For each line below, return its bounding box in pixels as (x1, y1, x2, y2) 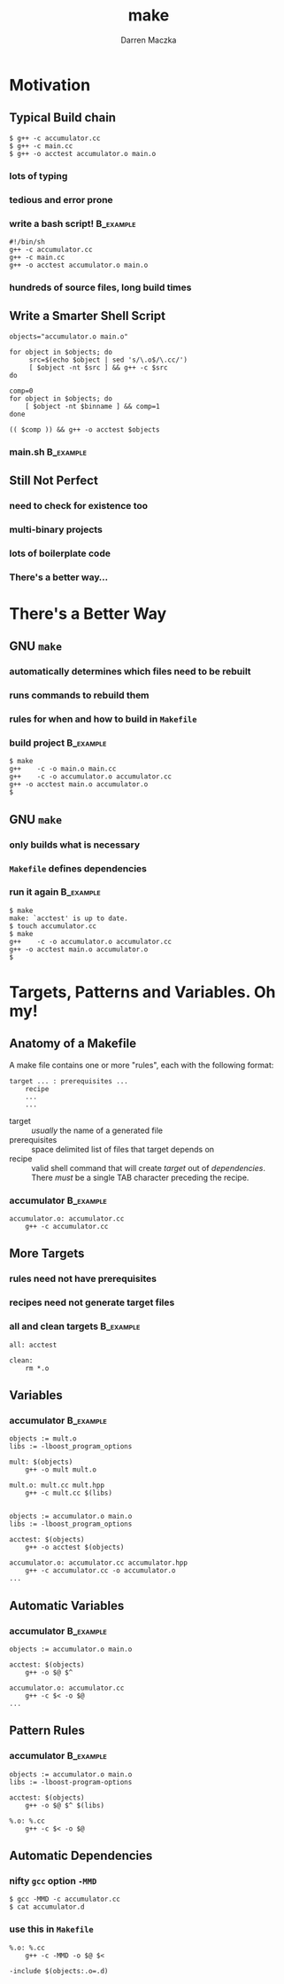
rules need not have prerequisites (9, 1273, 157, 1285)
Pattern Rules (9, 1723, 86, 1738)
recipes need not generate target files (9, 1296, 175, 1308)
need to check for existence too (9, 499, 149, 512)
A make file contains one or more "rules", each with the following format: (9, 1059, 274, 1070)
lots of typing (9, 169, 68, 182)
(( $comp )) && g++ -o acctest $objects (9, 425, 161, 434)
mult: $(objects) (9, 1457, 73, 1467)
